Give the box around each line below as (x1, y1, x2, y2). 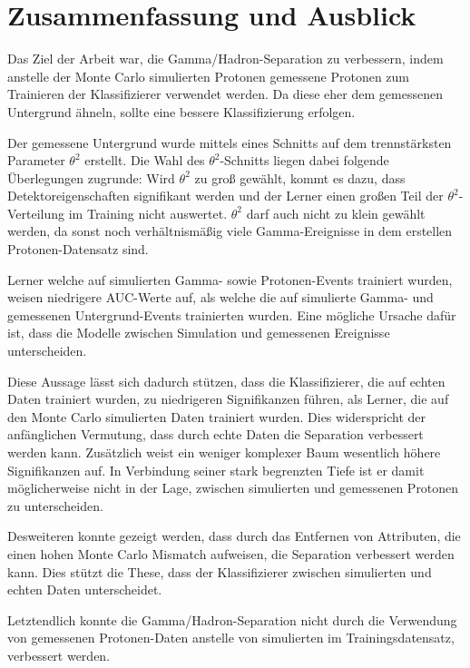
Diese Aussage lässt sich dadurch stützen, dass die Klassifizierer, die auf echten (7, 371, 446, 390)
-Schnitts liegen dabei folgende (220, 151, 389, 170)
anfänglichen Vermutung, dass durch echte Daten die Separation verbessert (7, 425, 424, 444)
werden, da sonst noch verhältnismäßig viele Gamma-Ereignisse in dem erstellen (7, 221, 453, 241)
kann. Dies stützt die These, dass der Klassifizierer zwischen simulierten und (7, 562, 432, 581)
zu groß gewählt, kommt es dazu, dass (194, 168, 406, 187)
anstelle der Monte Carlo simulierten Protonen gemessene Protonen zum (7, 66, 410, 85)
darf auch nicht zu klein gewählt (246, 203, 426, 222)
